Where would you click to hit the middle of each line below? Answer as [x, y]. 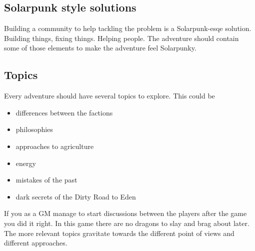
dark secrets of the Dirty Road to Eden [76, 196]
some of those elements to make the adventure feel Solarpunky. [100, 48]
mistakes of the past [46, 180]
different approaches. [36, 243]
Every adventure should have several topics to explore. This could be [109, 96]
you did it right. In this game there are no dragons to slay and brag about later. [127, 223]
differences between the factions [64, 112]
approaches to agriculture [55, 146]
